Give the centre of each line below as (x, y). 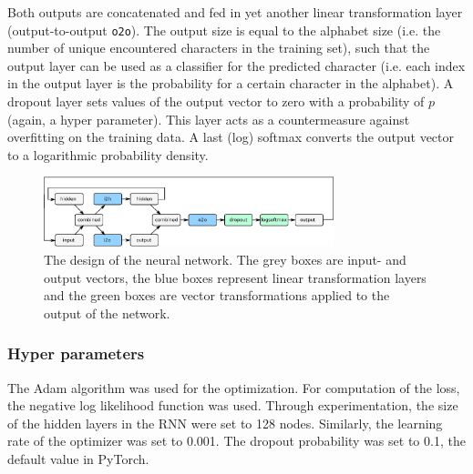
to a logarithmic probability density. (108, 154)
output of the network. (107, 313)
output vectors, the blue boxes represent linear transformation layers (235, 277)
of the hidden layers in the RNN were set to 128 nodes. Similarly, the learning (225, 423)
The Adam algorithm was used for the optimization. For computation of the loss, (234, 387)
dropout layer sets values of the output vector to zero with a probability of (216, 101)
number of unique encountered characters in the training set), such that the (219, 48)
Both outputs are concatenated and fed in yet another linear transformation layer (235, 12)
